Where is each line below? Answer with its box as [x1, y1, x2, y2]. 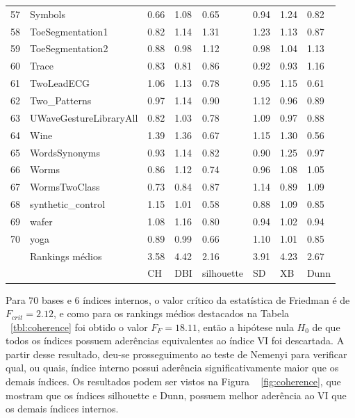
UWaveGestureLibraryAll [30, 110, 138, 124]
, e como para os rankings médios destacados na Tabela [53, 306, 290, 321]
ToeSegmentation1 [30, 24, 108, 38]
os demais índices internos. [6, 401, 119, 416]
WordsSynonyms [30, 145, 100, 159]
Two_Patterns [30, 93, 92, 107]
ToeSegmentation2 [30, 41, 108, 56]
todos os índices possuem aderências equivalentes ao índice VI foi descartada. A [6, 333, 345, 348]
